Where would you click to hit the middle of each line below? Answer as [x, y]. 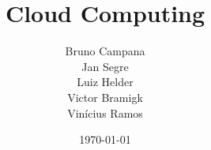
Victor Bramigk [105, 97]
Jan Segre [105, 66]
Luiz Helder [105, 82]
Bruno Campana [105, 51]
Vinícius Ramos [105, 112]
